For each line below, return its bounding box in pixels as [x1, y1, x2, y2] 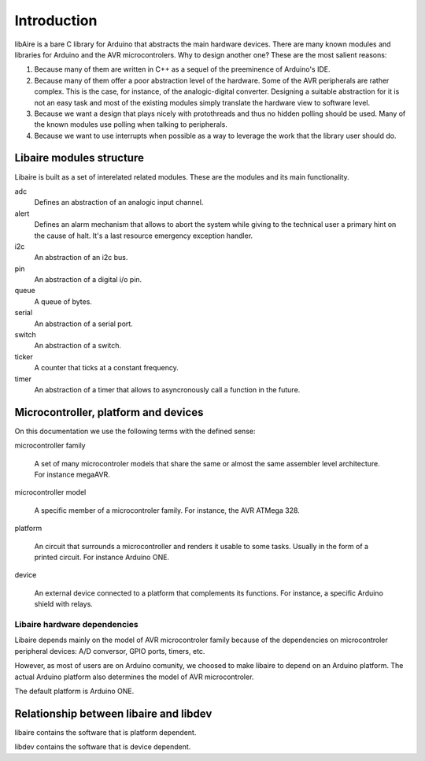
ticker [14, 351, 33, 362]
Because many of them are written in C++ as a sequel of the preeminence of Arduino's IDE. [34, 65, 331, 74]
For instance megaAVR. [34, 470, 110, 480]
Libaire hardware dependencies [14, 618, 139, 629]
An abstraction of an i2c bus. [34, 253, 128, 262]
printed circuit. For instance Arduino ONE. [34, 552, 169, 562]
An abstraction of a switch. [34, 341, 122, 351]
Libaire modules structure [14, 151, 145, 165]
